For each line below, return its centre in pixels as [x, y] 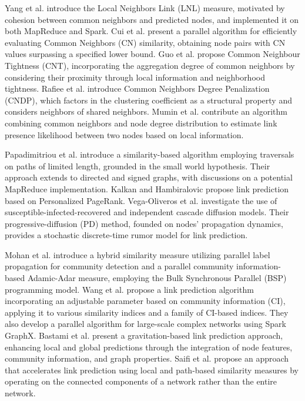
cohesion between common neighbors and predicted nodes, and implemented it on [152, 19]
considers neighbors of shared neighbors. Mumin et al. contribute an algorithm [146, 111]
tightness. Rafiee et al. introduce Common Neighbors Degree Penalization [137, 88]
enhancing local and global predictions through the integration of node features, [149, 347]
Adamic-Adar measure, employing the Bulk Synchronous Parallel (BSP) [157, 278]
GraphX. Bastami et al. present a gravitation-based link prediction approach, [144, 335]
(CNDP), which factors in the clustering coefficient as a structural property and [148, 100]
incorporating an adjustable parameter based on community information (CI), [145, 301]
